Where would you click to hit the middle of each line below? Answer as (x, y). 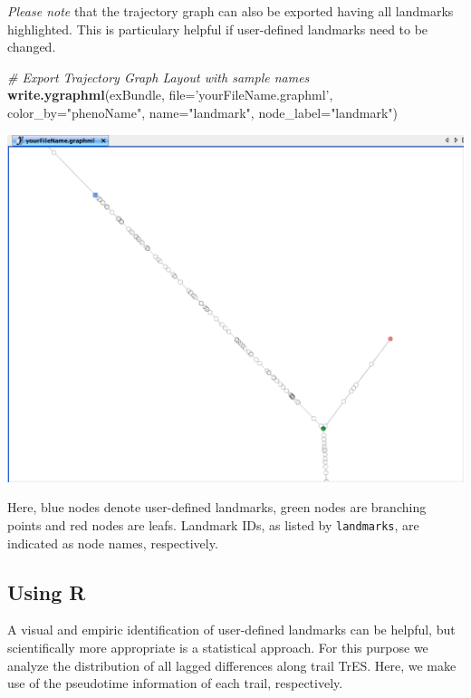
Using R (47, 591)
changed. (32, 47)
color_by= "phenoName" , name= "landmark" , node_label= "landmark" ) (203, 112)
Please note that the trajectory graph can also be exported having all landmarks (231, 11)
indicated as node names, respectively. (113, 543)
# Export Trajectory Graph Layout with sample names (159, 77)
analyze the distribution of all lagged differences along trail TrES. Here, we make (232, 665)
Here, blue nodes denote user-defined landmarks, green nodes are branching (217, 507)
